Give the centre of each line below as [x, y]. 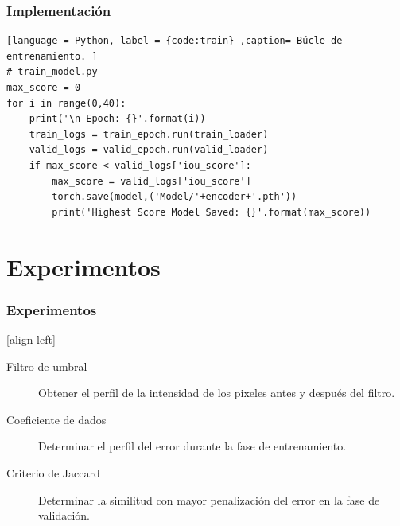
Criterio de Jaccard [53, 472]
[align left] [31, 339]
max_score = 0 [44, 88]
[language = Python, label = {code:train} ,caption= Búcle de [175, 41]
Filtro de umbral [47, 366]
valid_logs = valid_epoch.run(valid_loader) [149, 150]
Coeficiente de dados [56, 419]
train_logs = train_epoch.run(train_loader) [149, 134]
